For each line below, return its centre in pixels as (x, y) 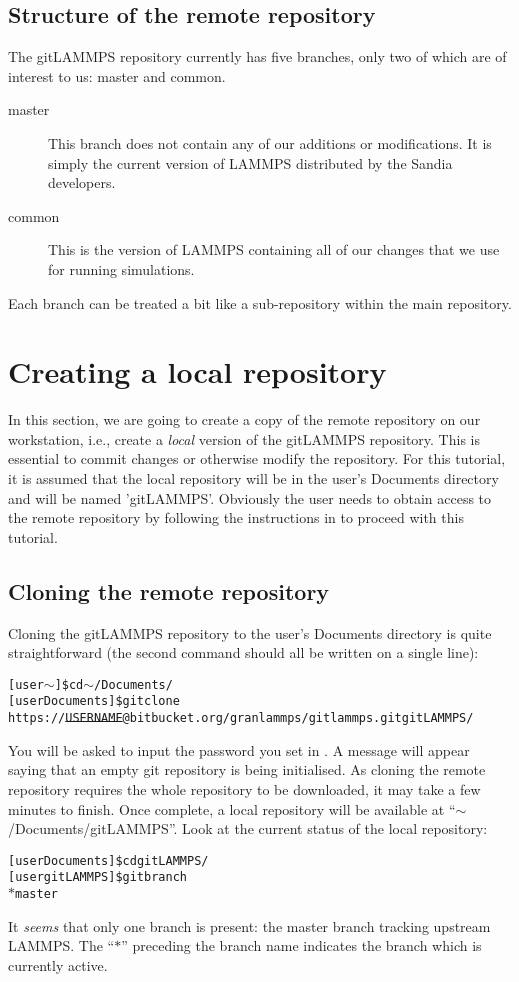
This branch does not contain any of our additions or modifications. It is (270, 142)
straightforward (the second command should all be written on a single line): (243, 652)
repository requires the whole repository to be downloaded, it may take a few (244, 788)
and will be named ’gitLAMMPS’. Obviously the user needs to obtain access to (250, 497)
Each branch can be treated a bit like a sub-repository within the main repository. (260, 302)
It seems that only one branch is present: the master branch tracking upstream (249, 925)
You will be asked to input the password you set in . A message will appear (239, 749)
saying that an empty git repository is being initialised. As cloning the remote (247, 769)
